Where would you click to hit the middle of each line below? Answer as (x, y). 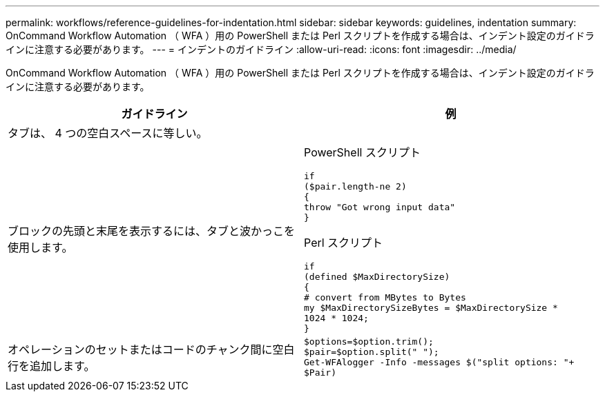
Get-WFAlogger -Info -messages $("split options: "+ (439, 362)
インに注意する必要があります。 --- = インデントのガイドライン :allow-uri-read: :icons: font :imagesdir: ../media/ (261, 49)
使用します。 (40, 247)
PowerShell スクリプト (362, 152)
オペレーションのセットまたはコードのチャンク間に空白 (151, 349)
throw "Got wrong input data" (380, 207)
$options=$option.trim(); (369, 342)
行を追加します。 (51, 366)
